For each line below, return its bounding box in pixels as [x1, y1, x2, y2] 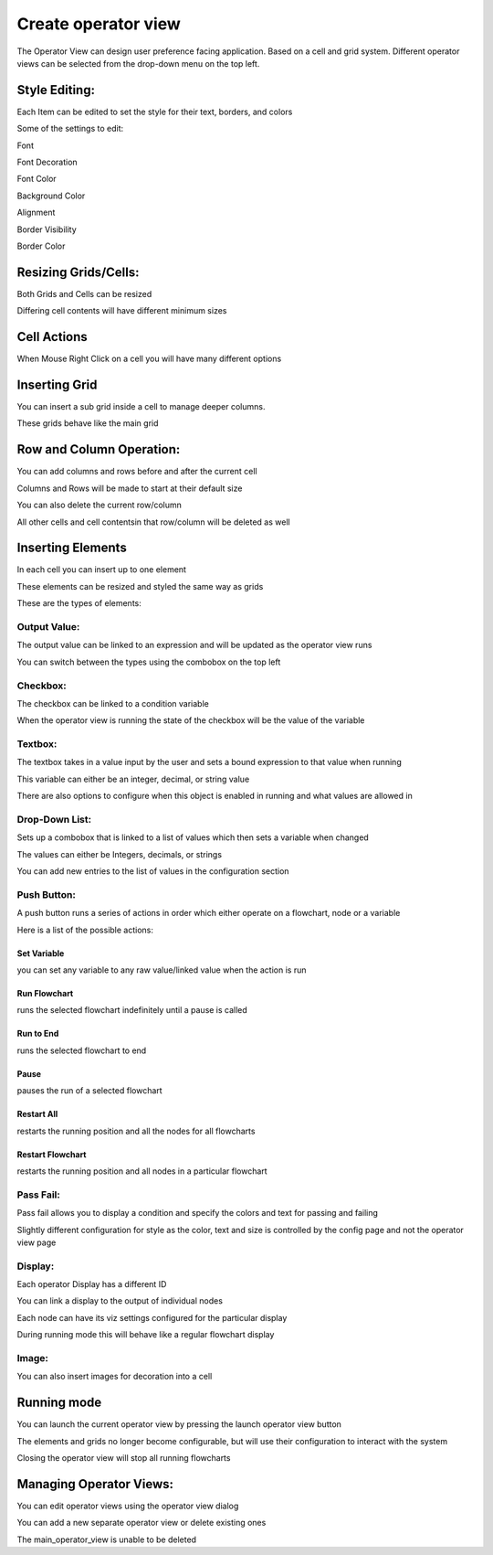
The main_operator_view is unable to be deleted [16, 1534, 196, 1545]
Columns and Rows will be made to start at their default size [16, 483, 243, 494]
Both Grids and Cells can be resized [16, 288, 152, 299]
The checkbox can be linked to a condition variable [16, 698, 209, 708]
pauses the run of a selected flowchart [16, 1085, 163, 1096]
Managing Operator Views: [16, 1476, 173, 1492]
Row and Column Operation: [16, 442, 181, 457]
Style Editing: [16, 82, 96, 98]
